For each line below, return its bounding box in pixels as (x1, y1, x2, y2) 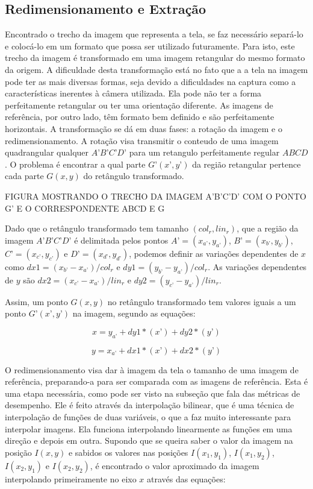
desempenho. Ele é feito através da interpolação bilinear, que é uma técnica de (5, 399, 294, 411)
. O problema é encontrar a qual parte (5, 157, 146, 170)
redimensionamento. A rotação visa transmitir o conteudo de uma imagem (5, 134, 279, 147)
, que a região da (237, 222, 299, 235)
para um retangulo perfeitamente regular (129, 146, 280, 159)
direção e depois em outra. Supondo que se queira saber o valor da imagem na (5, 434, 293, 447)
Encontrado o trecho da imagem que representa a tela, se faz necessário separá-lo (5, 28, 303, 40)
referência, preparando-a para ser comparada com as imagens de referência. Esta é (5, 375, 308, 388)
